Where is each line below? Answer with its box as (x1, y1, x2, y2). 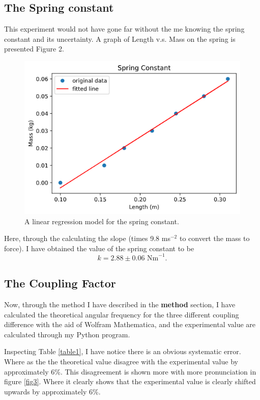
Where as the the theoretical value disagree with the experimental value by (4, 356, 238, 366)
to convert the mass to (179, 233, 250, 244)
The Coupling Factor (4, 275, 116, 291)
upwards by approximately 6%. (4, 386, 101, 396)
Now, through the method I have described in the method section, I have (4, 299, 236, 310)
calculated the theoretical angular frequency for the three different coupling (4, 309, 239, 319)
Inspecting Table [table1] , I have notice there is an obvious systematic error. (4, 346, 241, 357)
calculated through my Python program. (4, 329, 130, 339)
